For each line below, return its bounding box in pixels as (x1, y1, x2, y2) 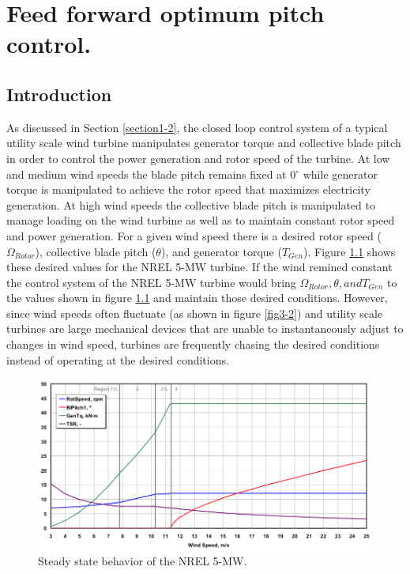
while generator (303, 165, 378, 182)
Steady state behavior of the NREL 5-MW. (38, 553, 247, 569)
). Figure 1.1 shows (303, 243, 396, 259)
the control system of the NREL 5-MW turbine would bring (6, 274, 296, 290)
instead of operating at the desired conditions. (6, 351, 229, 368)
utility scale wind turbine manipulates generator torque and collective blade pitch (6, 134, 401, 151)
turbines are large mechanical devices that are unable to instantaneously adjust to (6, 320, 404, 337)
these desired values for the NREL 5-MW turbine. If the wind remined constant (6, 259, 393, 275)
